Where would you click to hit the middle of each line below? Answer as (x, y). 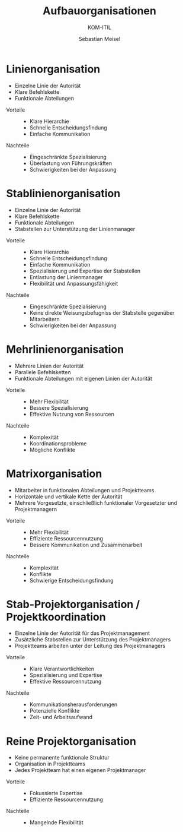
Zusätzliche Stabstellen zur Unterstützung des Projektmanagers (93, 640)
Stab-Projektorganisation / (73, 604)
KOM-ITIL (99, 27)
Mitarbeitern (45, 319)
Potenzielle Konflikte (54, 711)
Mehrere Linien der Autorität (49, 366)
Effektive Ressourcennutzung (65, 682)
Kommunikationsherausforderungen (73, 704)
